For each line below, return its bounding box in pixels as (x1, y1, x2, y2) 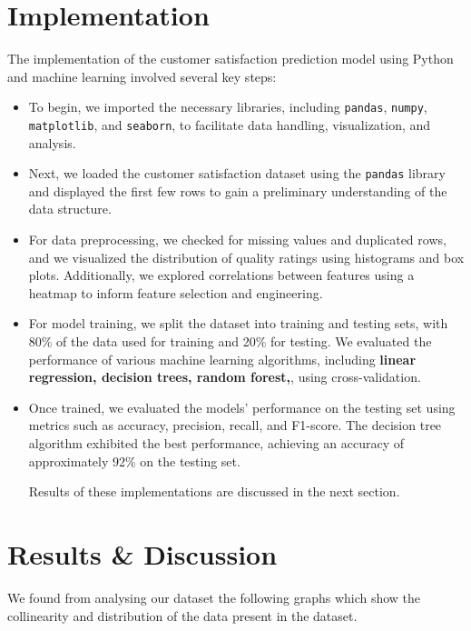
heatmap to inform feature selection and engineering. (28, 283, 323, 302)
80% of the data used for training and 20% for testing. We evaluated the (28, 332, 432, 351)
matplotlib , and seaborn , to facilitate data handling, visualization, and (28, 115, 431, 134)
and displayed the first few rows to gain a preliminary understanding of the (28, 181, 447, 200)
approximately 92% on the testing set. (28, 451, 240, 470)
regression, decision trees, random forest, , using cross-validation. (28, 367, 421, 386)
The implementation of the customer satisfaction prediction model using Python (7, 49, 454, 68)
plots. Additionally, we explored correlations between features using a (28, 265, 415, 285)
